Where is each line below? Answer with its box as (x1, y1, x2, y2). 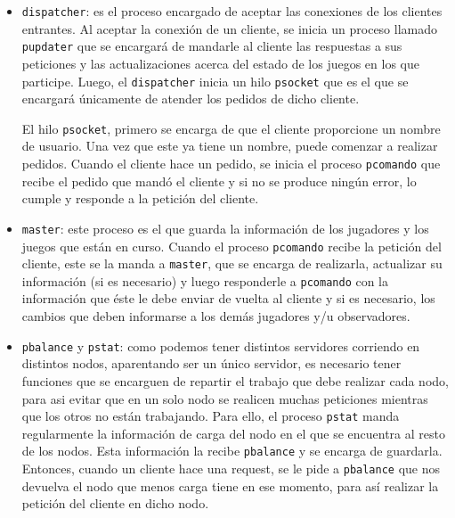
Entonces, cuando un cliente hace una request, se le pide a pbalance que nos (21, 459, 441, 477)
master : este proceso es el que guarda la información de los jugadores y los (21, 218, 429, 237)
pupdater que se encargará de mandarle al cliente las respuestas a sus (21, 37, 402, 55)
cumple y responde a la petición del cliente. (21, 189, 259, 208)
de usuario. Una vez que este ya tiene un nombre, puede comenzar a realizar (21, 136, 438, 155)
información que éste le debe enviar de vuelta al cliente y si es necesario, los (21, 289, 435, 308)
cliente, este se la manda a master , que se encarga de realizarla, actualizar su (21, 254, 443, 273)
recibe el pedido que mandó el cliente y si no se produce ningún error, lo (21, 171, 417, 190)
